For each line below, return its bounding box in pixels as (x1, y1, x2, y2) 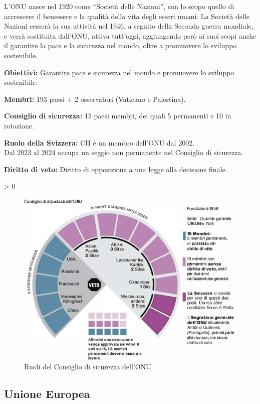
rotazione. (4, 120, 34, 130)
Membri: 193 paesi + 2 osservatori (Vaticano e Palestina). (4, 93, 186, 104)
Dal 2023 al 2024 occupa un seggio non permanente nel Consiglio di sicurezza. (4, 147, 243, 158)
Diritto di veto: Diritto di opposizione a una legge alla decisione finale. (4, 164, 227, 174)
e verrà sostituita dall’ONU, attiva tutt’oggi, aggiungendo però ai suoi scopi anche (4, 30, 256, 41)
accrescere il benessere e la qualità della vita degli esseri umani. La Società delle (4, 11, 249, 21)
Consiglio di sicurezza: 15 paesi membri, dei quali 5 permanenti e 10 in (4, 110, 231, 121)
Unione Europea (4, 386, 90, 401)
